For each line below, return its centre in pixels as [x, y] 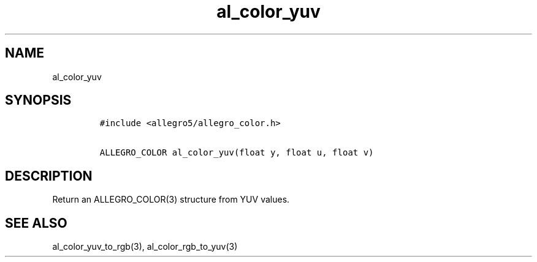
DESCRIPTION [49, 176]
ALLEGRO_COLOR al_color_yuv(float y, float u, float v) [237, 153]
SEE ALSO [36, 223]
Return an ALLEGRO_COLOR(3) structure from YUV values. [171, 200]
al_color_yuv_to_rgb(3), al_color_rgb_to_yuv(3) [145, 247]
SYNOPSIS [38, 100]
